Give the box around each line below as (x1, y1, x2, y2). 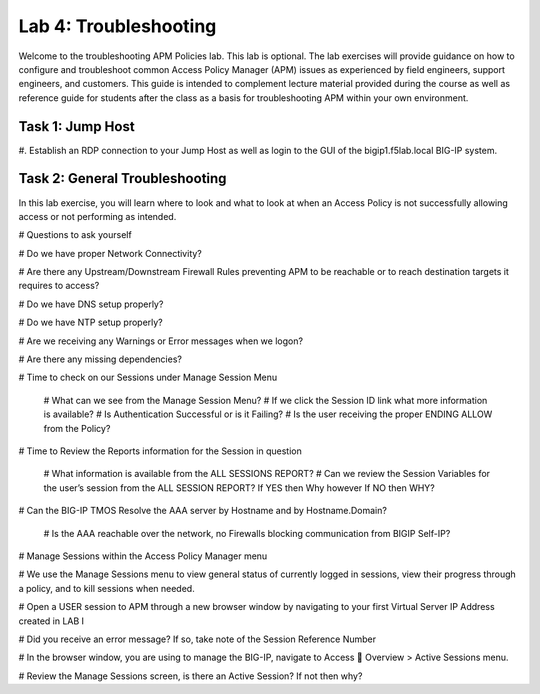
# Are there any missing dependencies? (18, 353, 182, 365)
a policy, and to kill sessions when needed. (18, 582, 195, 594)
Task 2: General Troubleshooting (18, 170, 227, 187)
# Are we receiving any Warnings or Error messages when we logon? (18, 335, 304, 347)
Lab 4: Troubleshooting (18, 15, 217, 37)
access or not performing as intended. (18, 210, 177, 222)
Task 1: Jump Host (18, 118, 135, 135)
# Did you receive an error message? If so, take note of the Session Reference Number (18, 633, 377, 645)
